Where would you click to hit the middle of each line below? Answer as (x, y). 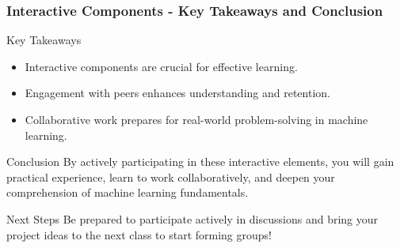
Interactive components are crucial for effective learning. (161, 66)
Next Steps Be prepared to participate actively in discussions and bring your (192, 218)
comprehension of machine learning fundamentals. (128, 192)
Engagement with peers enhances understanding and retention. (177, 93)
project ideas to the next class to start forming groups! (139, 234)
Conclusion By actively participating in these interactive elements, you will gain (200, 162)
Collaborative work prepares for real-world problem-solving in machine (196, 119)
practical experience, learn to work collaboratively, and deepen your (171, 177)
